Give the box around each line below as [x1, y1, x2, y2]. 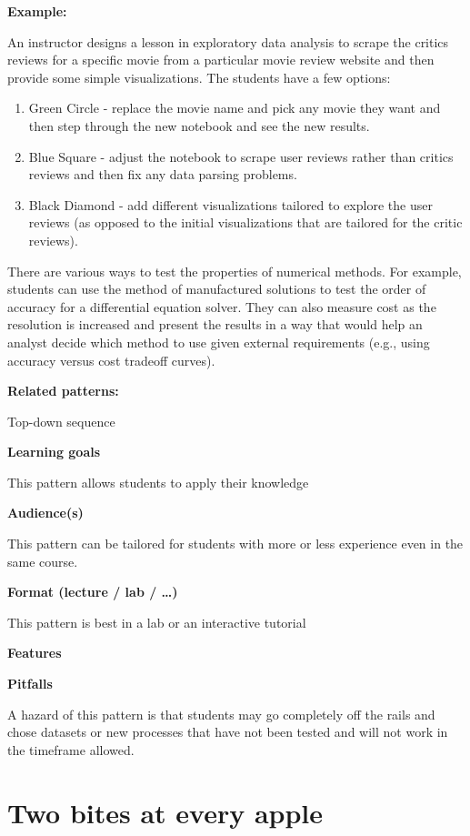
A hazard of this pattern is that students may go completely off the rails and [7, 704, 435, 723]
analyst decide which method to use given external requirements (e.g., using [7, 332, 430, 351]
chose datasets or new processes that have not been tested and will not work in [7, 722, 448, 741]
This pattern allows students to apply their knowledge [7, 472, 309, 491]
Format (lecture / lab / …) [7, 582, 178, 601]
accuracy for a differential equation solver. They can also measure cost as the [7, 297, 436, 316]
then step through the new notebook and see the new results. [28, 116, 370, 135]
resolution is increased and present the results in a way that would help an [7, 315, 423, 334]
